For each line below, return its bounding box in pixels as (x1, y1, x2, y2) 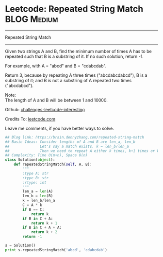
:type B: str (22, 175, 49, 180)
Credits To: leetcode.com (5, 116, 56, 122)
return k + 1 (31, 221, 57, 225)
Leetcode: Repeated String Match (5, 3, 144, 15)
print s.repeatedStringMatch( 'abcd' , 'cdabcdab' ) (5, 247, 108, 252)
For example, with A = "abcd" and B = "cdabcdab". (5, 63, 107, 69)
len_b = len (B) (22, 193, 53, 199)
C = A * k (22, 203, 42, 207)
